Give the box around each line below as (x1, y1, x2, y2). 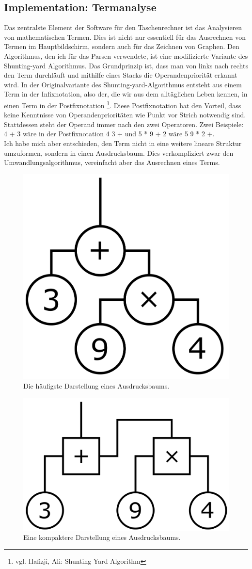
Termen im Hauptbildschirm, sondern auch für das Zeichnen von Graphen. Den (4, 41, 239, 51)
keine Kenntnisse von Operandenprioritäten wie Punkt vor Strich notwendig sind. (4, 110, 246, 120)
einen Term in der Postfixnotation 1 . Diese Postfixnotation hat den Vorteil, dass (4, 98, 241, 110)
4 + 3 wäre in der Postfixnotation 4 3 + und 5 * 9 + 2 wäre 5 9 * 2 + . (4, 129, 215, 139)
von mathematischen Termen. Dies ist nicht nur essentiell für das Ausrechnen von (4, 32, 246, 42)
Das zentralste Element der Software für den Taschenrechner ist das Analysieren (4, 22, 242, 33)
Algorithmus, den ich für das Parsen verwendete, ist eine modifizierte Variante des (4, 50, 248, 61)
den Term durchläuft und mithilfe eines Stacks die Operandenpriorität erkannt (4, 70, 237, 80)
